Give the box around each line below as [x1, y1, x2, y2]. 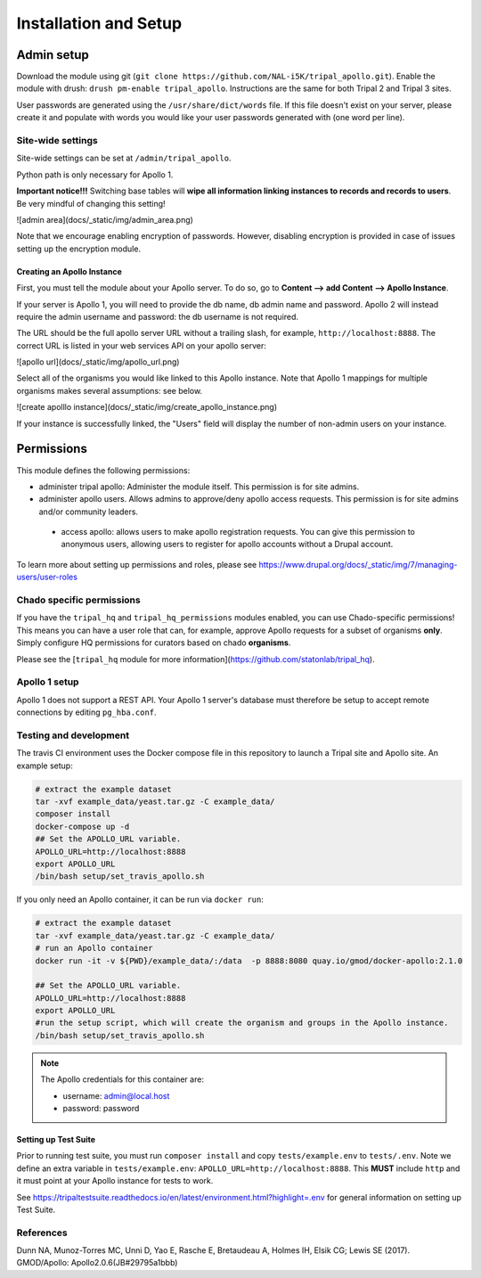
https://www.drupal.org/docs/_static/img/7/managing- [258, 559, 458, 569]
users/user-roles [16, 571, 77, 583]
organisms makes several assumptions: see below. [16, 385, 203, 396]
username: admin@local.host [62, 1090, 170, 1101]
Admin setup [16, 47, 89, 62]
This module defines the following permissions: [16, 464, 191, 476]
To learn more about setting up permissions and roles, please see [16, 559, 257, 569]
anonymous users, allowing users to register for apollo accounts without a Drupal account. [61, 539, 394, 550]
